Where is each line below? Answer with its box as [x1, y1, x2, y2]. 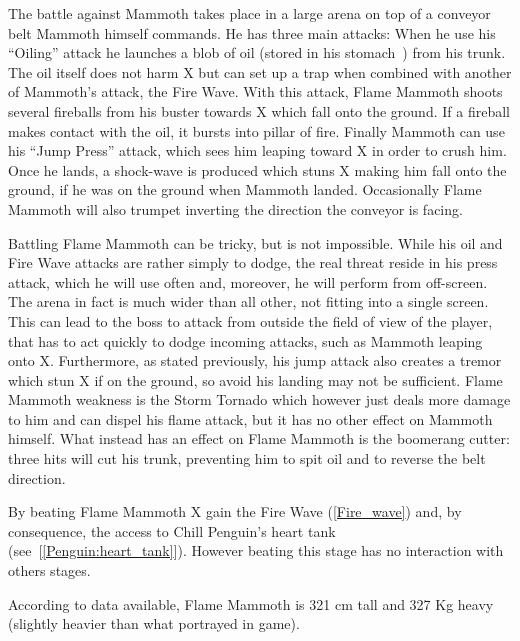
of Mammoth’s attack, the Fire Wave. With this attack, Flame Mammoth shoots [8, 81, 503, 102]
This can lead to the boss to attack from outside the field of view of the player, [8, 310, 493, 331]
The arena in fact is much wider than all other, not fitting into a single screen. [8, 291, 489, 312]
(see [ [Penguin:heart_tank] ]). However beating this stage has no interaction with [8, 540, 504, 561]
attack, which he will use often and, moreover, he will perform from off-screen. [8, 271, 488, 292]
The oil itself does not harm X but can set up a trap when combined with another [8, 61, 512, 82]
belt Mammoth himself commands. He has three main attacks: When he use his [8, 22, 496, 43]
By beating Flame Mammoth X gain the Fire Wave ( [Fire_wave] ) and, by [8, 501, 462, 522]
